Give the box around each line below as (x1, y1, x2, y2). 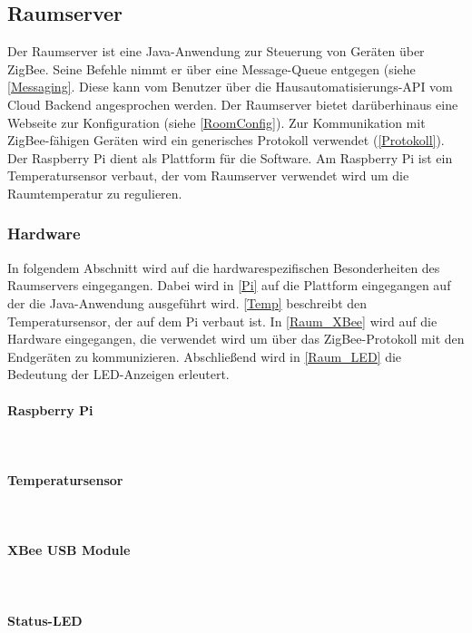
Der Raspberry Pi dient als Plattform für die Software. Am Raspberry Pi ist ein (7, 148, 453, 167)
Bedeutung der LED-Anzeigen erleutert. (7, 365, 230, 384)
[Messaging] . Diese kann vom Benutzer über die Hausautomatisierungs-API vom (7, 77, 453, 96)
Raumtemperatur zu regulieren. (7, 183, 182, 202)
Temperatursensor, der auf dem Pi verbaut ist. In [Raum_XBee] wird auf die (7, 311, 438, 330)
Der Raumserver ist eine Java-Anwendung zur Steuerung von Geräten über (7, 42, 425, 61)
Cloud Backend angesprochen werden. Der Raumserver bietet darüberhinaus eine (7, 94, 458, 113)
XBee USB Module (7, 540, 131, 560)
